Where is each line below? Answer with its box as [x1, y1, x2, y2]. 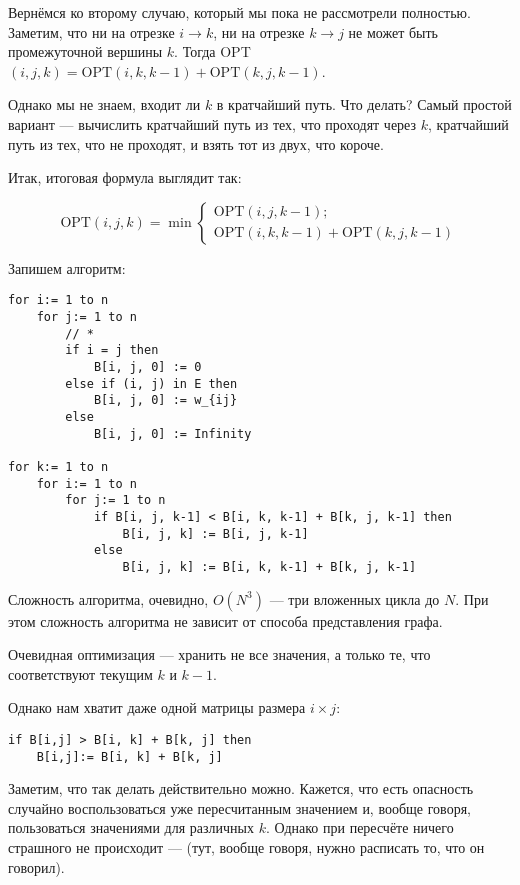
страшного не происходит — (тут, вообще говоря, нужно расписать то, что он [8, 836, 485, 857]
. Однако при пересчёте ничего [265, 817, 454, 838]
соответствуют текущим [8, 663, 153, 684]
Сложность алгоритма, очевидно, [8, 588, 209, 609]
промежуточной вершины [8, 41, 163, 62]
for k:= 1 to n [8, 459, 109, 474]
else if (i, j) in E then [65, 376, 238, 391]
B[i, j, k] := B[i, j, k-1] [122, 526, 309, 541]
